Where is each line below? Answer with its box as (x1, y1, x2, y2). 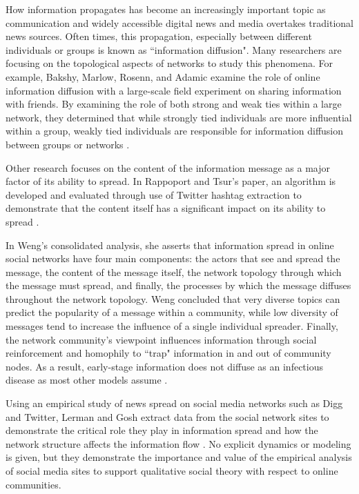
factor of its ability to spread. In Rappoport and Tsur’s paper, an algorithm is (6, 174, 336, 188)
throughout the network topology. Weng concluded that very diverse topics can (6, 291, 340, 306)
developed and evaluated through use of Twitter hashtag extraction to (6, 187, 302, 201)
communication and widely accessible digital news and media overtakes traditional (6, 15, 353, 30)
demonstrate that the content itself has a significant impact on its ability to (6, 201, 326, 215)
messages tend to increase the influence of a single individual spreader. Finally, (6, 319, 338, 333)
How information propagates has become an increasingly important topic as (6, 2, 326, 16)
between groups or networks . (6, 137, 130, 151)
